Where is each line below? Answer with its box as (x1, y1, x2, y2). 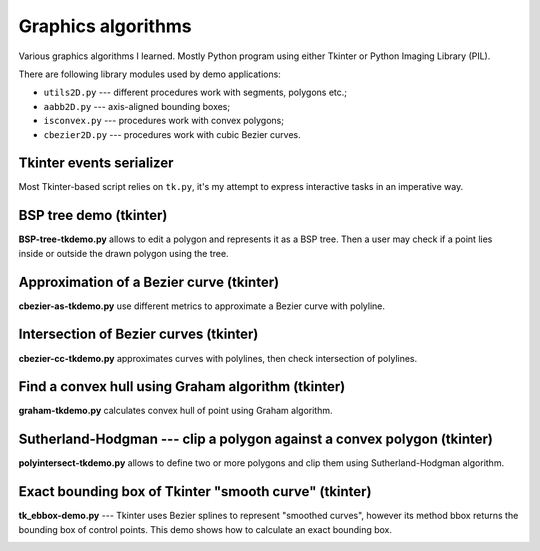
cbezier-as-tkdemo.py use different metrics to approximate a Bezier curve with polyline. (18, 300, 385, 312)
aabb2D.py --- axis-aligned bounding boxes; (43, 100, 230, 112)
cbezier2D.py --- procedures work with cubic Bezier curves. (43, 128, 301, 140)
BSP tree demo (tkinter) (18, 207, 168, 224)
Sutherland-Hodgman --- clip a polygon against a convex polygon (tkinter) (18, 431, 494, 448)
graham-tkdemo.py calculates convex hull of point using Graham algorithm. (18, 405, 333, 417)
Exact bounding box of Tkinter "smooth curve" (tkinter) (18, 483, 372, 500)
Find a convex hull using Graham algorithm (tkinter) (18, 378, 346, 395)
